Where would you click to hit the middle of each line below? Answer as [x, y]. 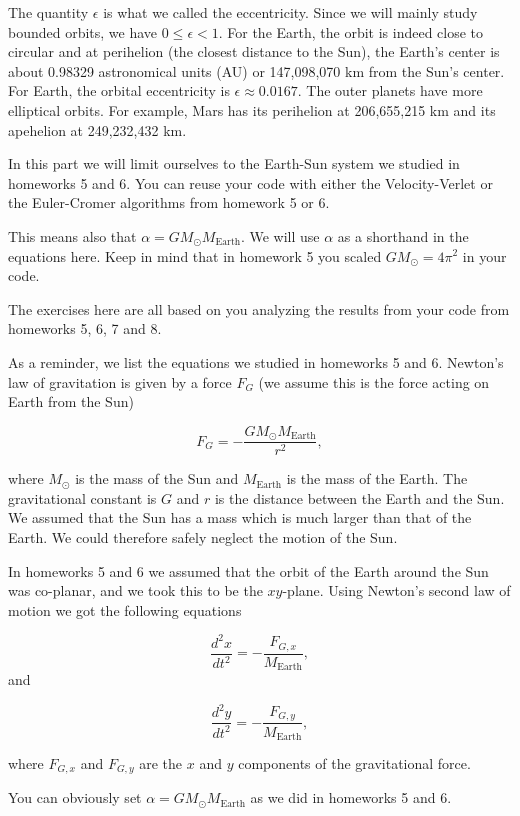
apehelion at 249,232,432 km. [97, 129]
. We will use [280, 235]
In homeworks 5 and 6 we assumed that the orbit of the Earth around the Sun [248, 570]
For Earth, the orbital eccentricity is [119, 90]
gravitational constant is [82, 497]
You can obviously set [75, 797]
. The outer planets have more [390, 90]
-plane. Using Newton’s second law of [396, 590]
